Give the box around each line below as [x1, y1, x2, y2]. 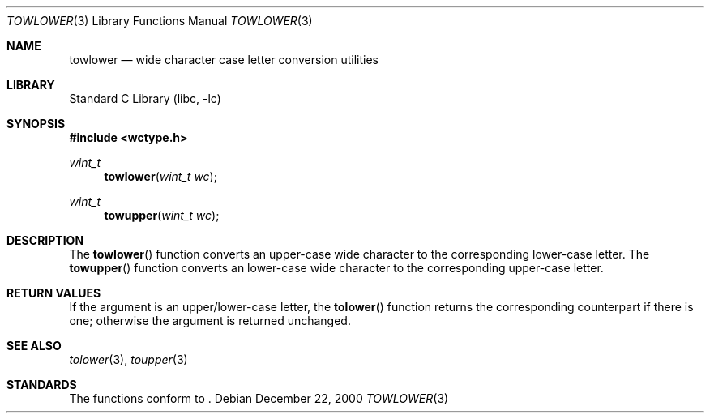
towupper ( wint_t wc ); [104, 208, 220, 222]
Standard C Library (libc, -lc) [69, 92, 221, 105]
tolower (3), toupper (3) [69, 353, 188, 366]
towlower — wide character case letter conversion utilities [69, 53, 379, 66]
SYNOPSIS [6, 117, 66, 130]
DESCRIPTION [6, 233, 84, 247]
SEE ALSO [6, 339, 62, 353]
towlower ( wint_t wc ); [104, 169, 217, 183]
